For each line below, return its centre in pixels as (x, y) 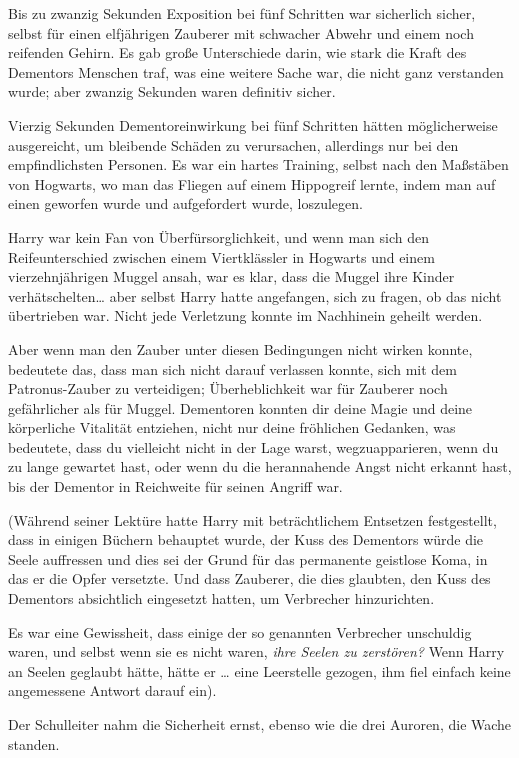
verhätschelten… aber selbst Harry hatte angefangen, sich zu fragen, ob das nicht (255, 295)
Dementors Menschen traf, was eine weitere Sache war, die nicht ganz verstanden (256, 71)
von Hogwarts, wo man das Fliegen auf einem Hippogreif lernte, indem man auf (252, 183)
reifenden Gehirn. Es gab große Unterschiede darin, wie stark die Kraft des (237, 52)
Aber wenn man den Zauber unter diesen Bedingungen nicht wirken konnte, (240, 348)
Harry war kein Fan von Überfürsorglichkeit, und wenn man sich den (219, 236)
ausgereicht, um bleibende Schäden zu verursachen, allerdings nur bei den (233, 144)
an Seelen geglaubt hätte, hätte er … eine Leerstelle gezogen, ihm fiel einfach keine (259, 670)
